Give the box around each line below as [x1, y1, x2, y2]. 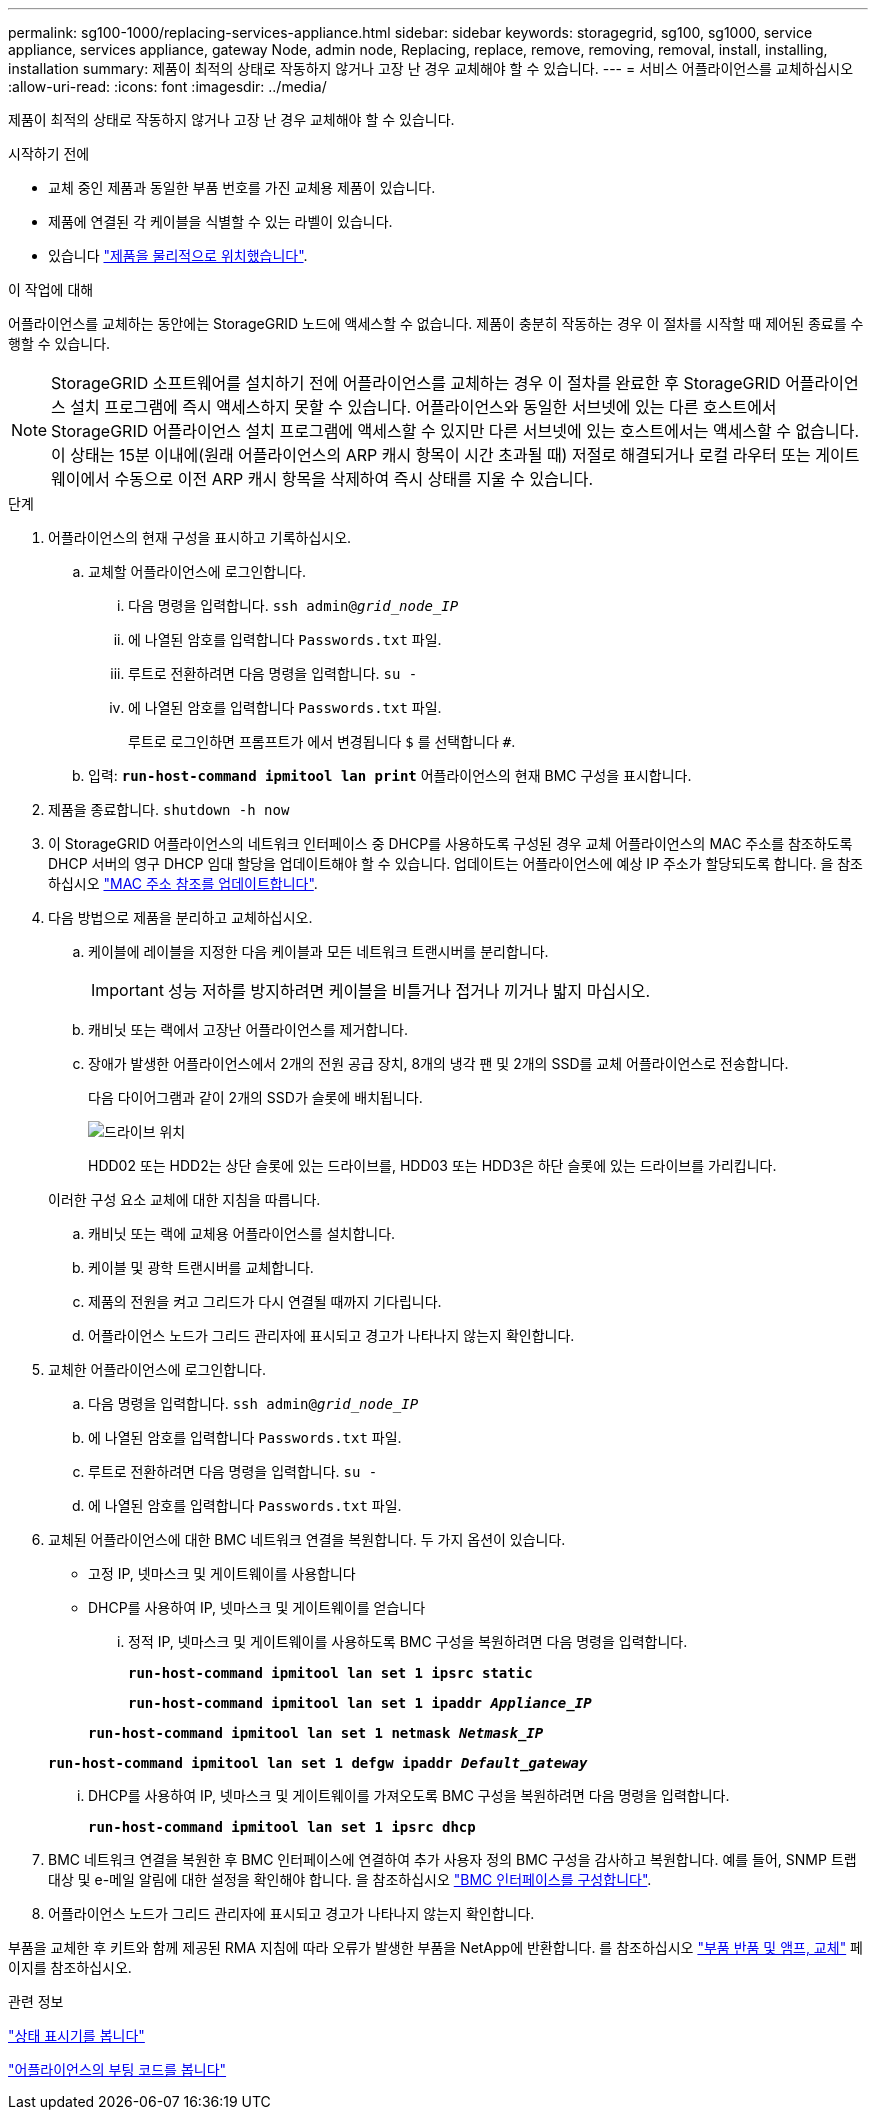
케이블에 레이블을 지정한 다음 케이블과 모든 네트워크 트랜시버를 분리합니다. [88, 943, 549, 960]
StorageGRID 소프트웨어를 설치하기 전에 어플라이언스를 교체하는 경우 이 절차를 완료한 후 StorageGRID [51, 373, 781, 393]
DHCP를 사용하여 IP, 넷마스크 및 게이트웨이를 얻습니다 [88, 1599, 426, 1616]
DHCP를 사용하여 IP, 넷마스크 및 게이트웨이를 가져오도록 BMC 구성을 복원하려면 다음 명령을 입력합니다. [88, 1787, 730, 1804]
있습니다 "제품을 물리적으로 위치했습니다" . [48, 247, 308, 264]
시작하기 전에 [8, 145, 90, 162]
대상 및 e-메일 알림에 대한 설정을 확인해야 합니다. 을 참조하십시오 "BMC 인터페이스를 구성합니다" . [48, 1871, 652, 1888]
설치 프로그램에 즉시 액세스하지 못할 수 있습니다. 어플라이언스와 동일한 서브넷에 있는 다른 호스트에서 [70, 397, 777, 417]
